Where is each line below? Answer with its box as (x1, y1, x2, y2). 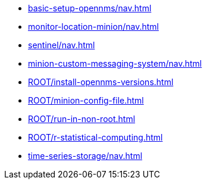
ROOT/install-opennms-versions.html (28, 77, 174, 87)
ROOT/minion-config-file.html (28, 95, 144, 105)
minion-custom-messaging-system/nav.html (28, 58, 202, 68)
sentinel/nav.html (28, 40, 95, 50)
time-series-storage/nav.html (28, 151, 143, 161)
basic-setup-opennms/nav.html (28, 3, 152, 13)
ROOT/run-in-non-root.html (28, 114, 136, 124)
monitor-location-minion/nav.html (28, 21, 159, 32)
